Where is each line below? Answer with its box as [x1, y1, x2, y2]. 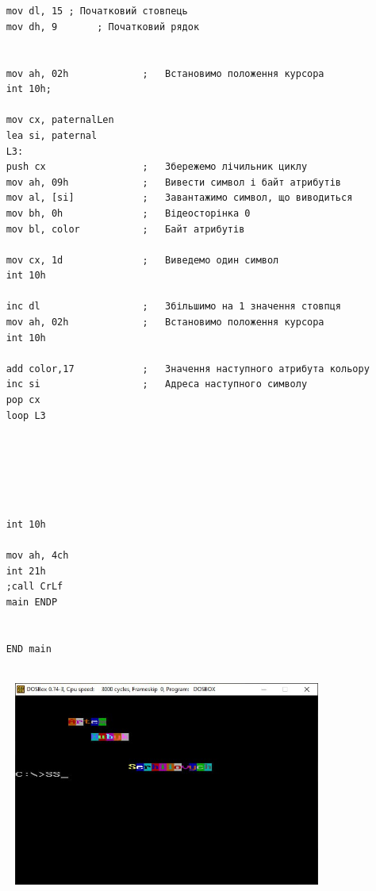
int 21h [6, 565, 46, 577]
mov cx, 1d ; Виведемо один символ [6, 254, 279, 266]
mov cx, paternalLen [6, 114, 114, 126]
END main [6, 643, 52, 655]
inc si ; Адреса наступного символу [6, 378, 308, 390]
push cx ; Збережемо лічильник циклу [6, 161, 308, 173]
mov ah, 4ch [6, 549, 69, 561]
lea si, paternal [6, 129, 98, 141]
